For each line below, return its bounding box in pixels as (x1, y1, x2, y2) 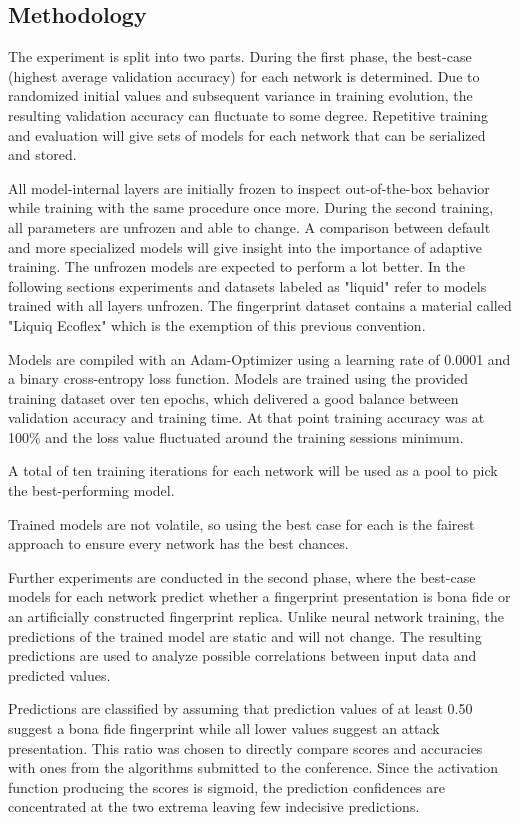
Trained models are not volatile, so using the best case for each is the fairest (8, 513, 475, 534)
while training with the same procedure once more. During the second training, (8, 197, 494, 218)
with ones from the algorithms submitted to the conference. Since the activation (8, 757, 498, 778)
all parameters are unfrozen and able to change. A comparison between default (8, 216, 491, 237)
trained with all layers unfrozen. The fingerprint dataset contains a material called (8, 295, 512, 316)
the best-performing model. (8, 480, 175, 501)
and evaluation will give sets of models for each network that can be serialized (8, 124, 486, 145)
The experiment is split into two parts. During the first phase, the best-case (8, 46, 472, 67)
